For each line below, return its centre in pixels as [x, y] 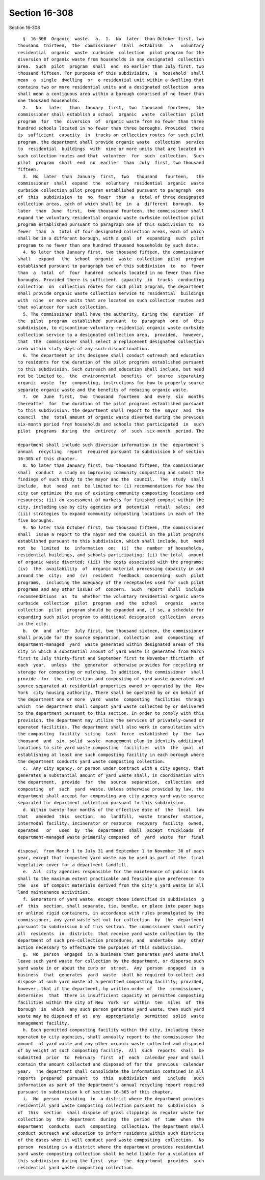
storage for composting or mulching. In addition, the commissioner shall [111, 672]
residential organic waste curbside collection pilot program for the [111, 52]
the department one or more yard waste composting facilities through [111, 699]
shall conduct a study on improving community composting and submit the [111, 472]
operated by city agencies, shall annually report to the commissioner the [111, 1037]
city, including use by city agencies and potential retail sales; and [111, 507]
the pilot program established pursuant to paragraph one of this [111, 321]
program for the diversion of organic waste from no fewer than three [111, 121]
